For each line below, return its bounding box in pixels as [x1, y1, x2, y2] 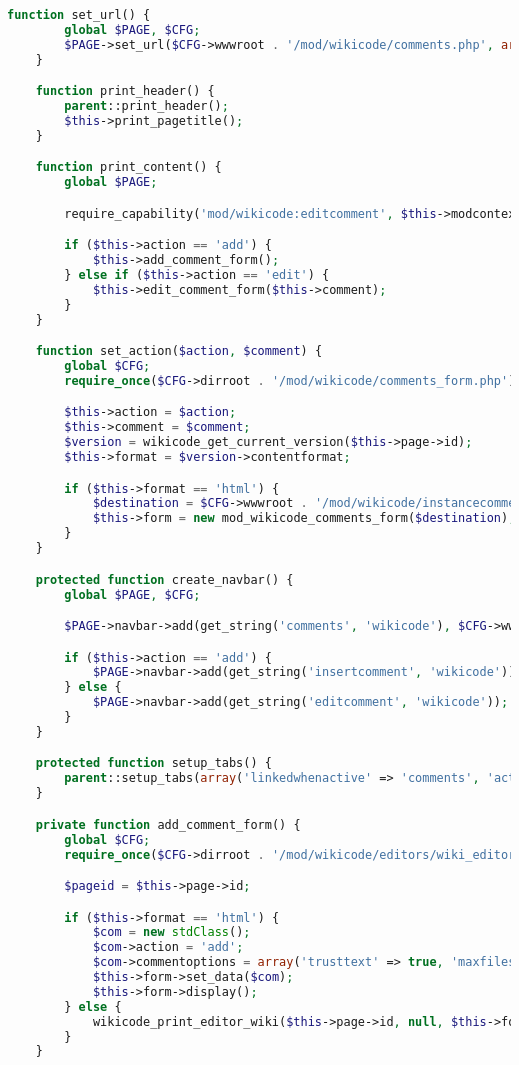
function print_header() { [35, 84, 215, 99]
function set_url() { [7, 8, 151, 22]
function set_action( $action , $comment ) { [35, 344, 323, 359]
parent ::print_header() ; [64, 99, 229, 114]
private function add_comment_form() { [35, 817, 301, 832]
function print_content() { [35, 160, 222, 175]
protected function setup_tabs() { [35, 756, 272, 771]
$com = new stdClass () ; [92, 925, 251, 940]
